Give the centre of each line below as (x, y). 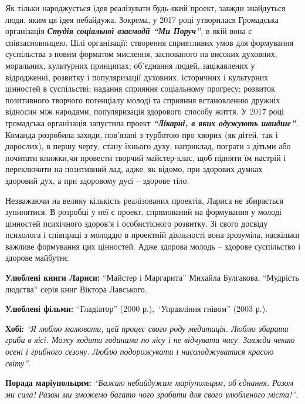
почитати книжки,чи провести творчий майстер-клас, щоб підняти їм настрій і (146, 157)
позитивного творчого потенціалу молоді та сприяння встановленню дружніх (143, 100)
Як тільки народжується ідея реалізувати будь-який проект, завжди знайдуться (145, 8)
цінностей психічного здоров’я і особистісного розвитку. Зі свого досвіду (137, 223)
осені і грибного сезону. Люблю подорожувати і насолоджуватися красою (140, 351)
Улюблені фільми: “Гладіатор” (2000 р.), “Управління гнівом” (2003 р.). (137, 309)
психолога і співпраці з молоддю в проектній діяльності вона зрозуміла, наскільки (152, 235)
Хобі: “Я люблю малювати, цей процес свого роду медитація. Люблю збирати (147, 328)
